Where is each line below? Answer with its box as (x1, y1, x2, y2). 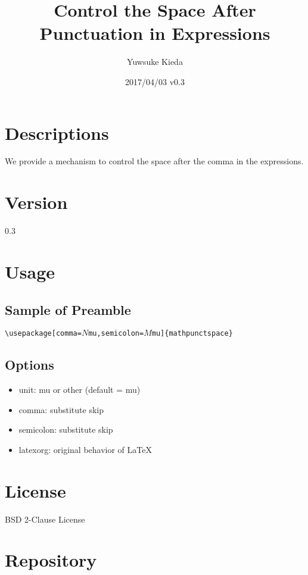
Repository (5, 548, 97, 572)
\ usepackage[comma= (5, 329, 82, 338)
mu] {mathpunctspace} (151, 329, 233, 338)
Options (5, 355, 54, 374)
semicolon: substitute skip (18, 423, 113, 436)
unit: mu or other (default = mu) (18, 383, 141, 396)
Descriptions (5, 120, 109, 145)
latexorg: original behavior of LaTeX (18, 443, 152, 455)
